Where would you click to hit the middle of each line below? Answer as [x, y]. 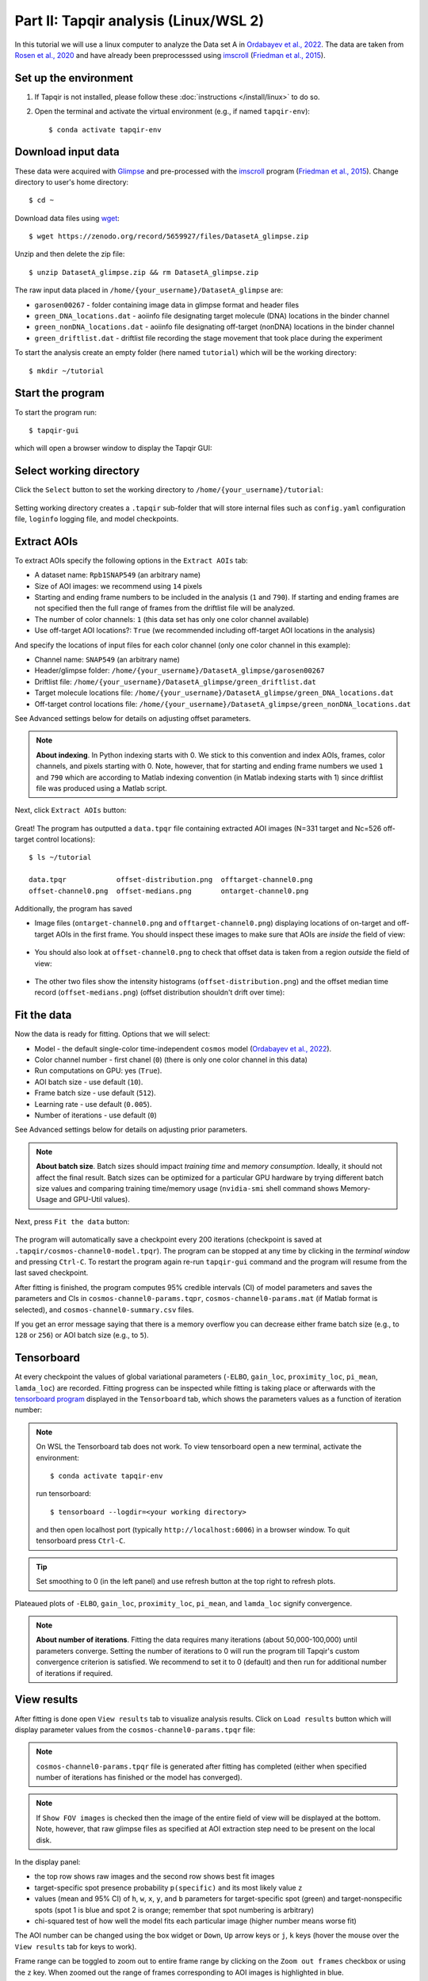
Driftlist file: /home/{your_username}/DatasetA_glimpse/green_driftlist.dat [175, 681]
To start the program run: [55, 412]
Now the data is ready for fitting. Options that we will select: [112, 1034]
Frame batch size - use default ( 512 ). [95, 1093]
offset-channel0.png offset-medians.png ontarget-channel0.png [169, 891]
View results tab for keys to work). [76, 1946]
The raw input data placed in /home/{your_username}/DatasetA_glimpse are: [149, 290]
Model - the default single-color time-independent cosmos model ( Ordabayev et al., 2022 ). [183, 1048]
